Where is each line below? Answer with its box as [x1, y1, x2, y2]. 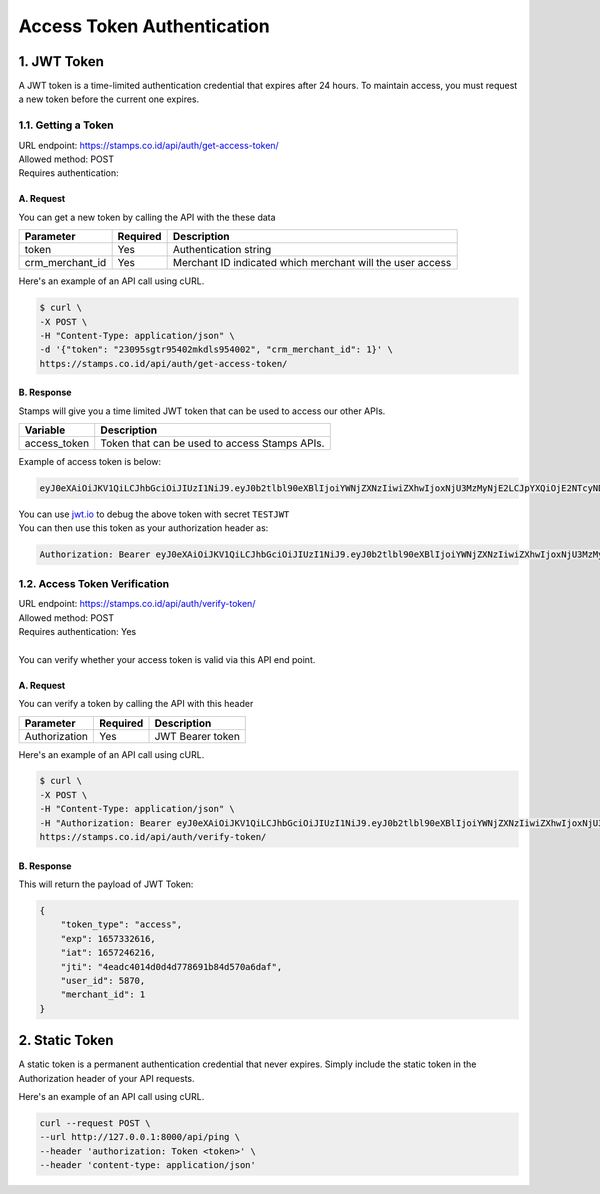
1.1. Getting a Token [18, 118, 114, 132]
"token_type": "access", [60, 919, 183, 930]
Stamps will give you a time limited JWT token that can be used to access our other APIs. [18, 405, 386, 417]
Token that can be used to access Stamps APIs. [100, 436, 325, 450]
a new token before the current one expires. [18, 93, 200, 105]
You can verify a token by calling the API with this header [18, 698, 254, 710]
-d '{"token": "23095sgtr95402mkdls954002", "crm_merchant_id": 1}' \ [39, 344, 394, 355]
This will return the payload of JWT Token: [18, 878, 194, 890]
